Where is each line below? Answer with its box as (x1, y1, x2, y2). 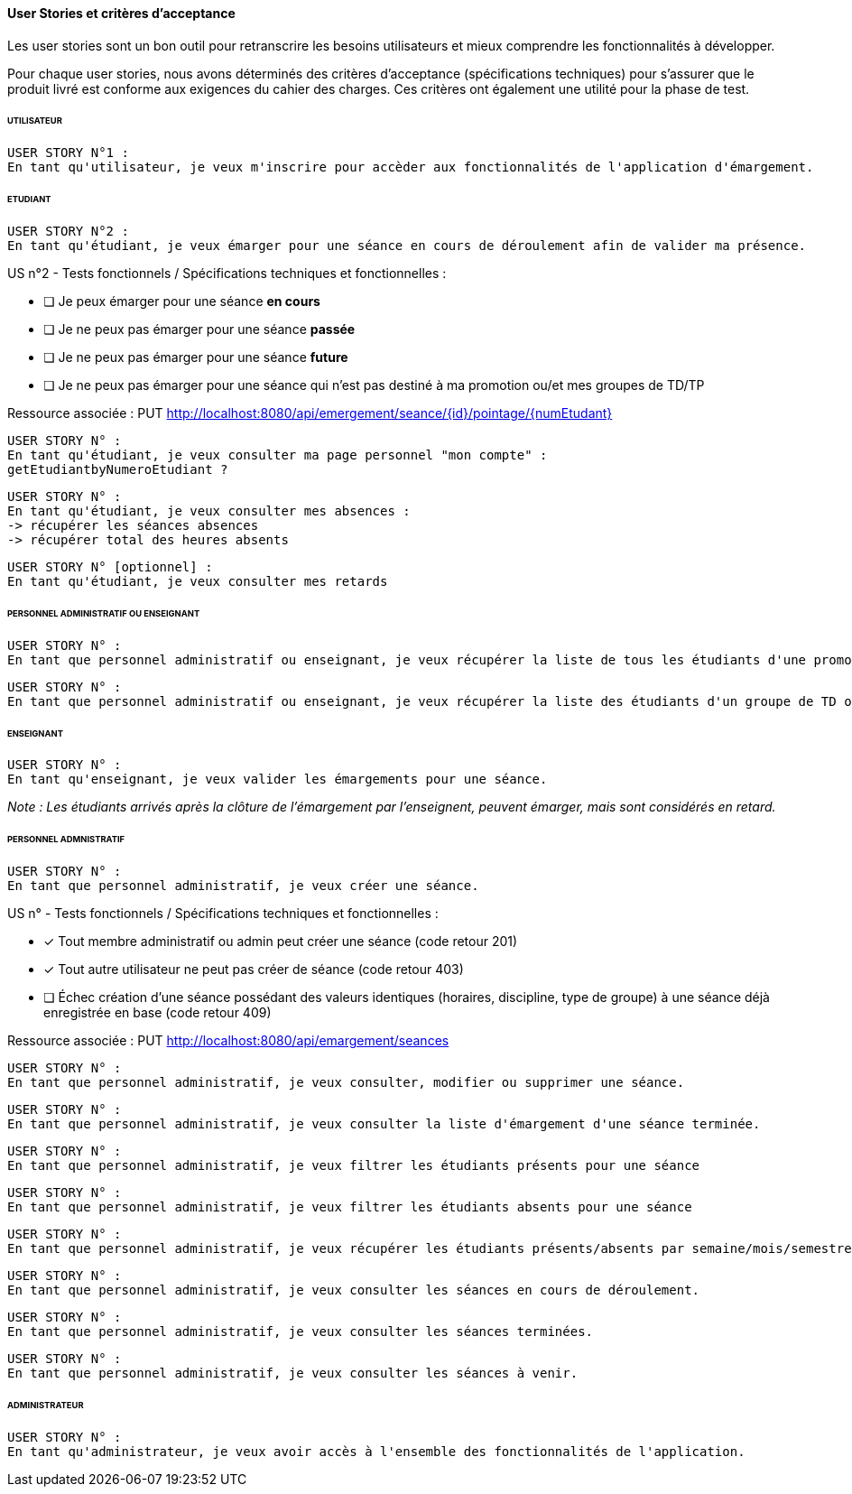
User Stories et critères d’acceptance (7, 5, 236, 21)
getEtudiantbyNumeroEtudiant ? (7, 461, 228, 477)
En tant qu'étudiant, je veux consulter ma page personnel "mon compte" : (7, 447, 548, 462)
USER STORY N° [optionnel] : (7, 559, 213, 574)
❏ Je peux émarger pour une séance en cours (43, 292, 320, 309)
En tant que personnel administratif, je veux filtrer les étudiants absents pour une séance (7, 1200, 692, 1215)
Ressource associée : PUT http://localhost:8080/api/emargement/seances (7, 1033, 449, 1049)
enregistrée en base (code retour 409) (43, 1005, 272, 1021)
